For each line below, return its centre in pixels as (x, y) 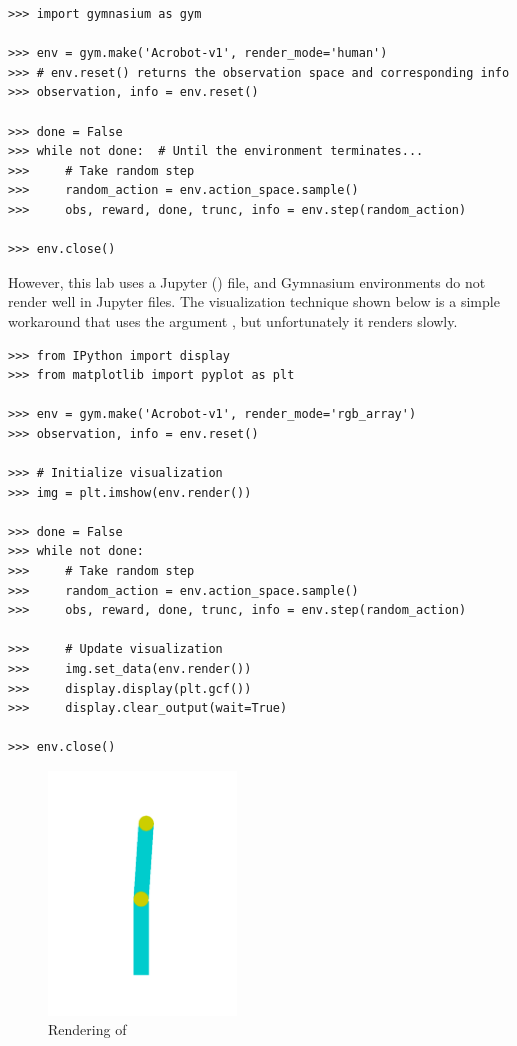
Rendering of (87, 1029)
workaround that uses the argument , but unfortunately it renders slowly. (233, 320)
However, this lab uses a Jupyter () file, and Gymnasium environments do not (247, 281)
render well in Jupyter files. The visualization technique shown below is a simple (254, 301)
